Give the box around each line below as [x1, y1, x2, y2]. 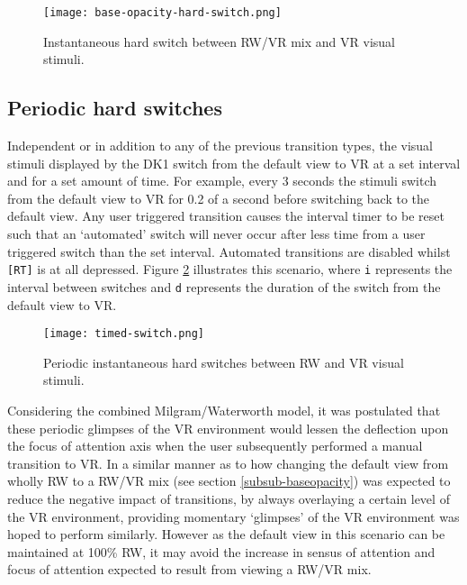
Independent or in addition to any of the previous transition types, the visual [7, 136, 433, 155]
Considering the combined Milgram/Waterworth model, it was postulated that [7, 400, 441, 419]
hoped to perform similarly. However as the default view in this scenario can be [7, 525, 445, 544]
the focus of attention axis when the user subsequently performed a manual [7, 436, 423, 455]
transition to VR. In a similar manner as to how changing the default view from [7, 453, 449, 472]
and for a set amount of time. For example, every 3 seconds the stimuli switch [7, 171, 437, 190]
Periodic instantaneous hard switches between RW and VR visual [43, 352, 404, 371]
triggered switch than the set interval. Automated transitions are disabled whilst [7, 242, 451, 261]
